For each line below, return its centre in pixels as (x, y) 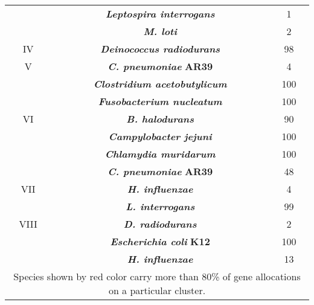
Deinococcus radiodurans (160, 49)
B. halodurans (160, 119)
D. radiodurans (160, 224)
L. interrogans (160, 206)
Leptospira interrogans (160, 14)
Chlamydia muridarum (160, 154)
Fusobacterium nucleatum (160, 101)
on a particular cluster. (157, 290)
